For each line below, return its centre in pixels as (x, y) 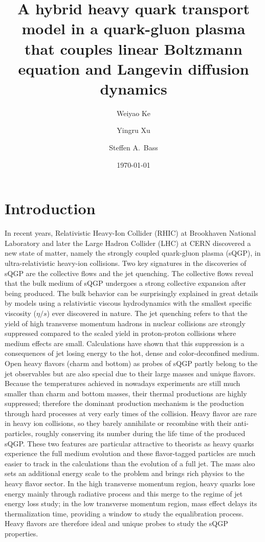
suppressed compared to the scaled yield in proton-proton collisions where (120, 333)
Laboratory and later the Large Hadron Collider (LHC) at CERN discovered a (128, 243)
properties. (21, 533)
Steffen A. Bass (134, 148)
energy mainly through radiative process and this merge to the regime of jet (124, 493)
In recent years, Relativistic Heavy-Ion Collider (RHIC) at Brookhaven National (130, 233)
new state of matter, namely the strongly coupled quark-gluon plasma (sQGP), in (133, 253)
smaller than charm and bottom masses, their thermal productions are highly (126, 393)
